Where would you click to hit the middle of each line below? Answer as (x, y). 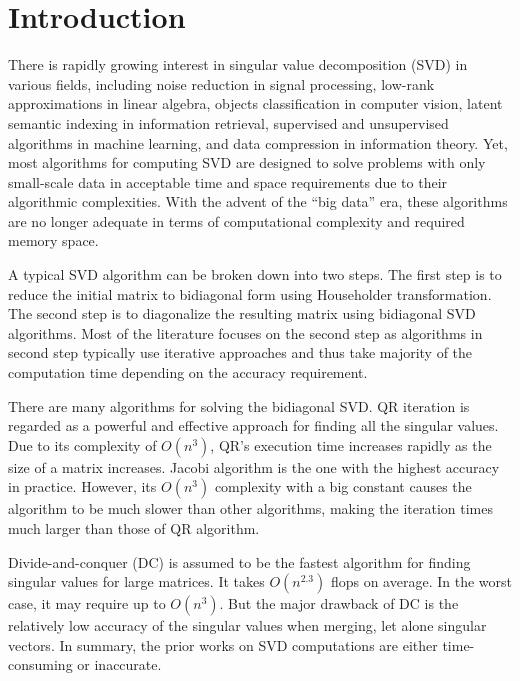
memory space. (53, 240)
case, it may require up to (87, 603)
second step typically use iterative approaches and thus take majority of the (240, 352)
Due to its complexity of (82, 444)
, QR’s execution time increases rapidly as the (351, 444)
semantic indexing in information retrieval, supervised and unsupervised (228, 122)
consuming (40, 664)
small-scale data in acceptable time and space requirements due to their (228, 181)
